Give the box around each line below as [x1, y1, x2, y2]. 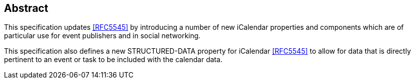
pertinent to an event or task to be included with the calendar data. [4, 55, 222, 64]
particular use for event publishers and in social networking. [4, 31, 201, 40]
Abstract [4, 2, 48, 14]
